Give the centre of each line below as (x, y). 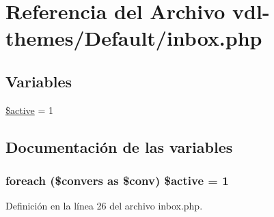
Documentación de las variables (119, 146)
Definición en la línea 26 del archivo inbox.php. (104, 206)
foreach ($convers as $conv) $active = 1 (117, 180)
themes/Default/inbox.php (134, 38)
